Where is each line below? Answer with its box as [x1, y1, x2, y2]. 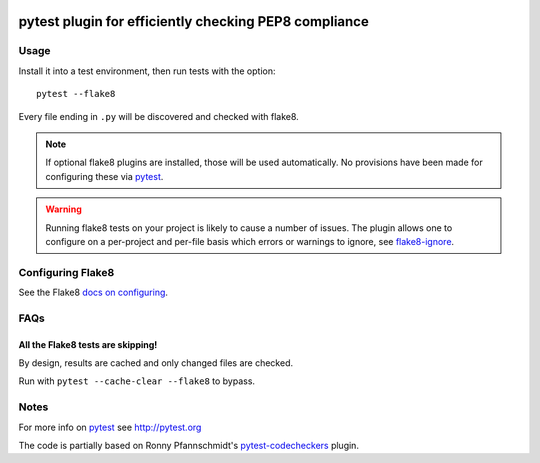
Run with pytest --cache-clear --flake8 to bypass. [18, 375, 255, 387]
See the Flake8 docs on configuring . [18, 286, 169, 299]
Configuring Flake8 [18, 265, 115, 279]
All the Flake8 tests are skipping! [18, 338, 158, 350]
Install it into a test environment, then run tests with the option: [18, 65, 276, 77]
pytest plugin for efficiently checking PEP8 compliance [18, 13, 369, 30]
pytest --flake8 [36, 88, 116, 100]
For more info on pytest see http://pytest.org [18, 421, 202, 433]
